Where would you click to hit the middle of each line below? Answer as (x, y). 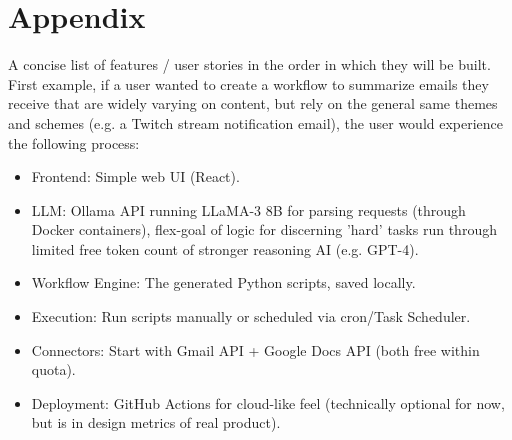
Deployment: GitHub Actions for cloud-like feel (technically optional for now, (268, 402)
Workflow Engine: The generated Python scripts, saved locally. (223, 282)
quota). (53, 369)
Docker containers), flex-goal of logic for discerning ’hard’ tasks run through (264, 229)
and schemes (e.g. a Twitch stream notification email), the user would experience (256, 122)
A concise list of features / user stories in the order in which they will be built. (249, 64)
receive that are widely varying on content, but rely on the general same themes (253, 103)
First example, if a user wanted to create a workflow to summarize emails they (248, 83)
